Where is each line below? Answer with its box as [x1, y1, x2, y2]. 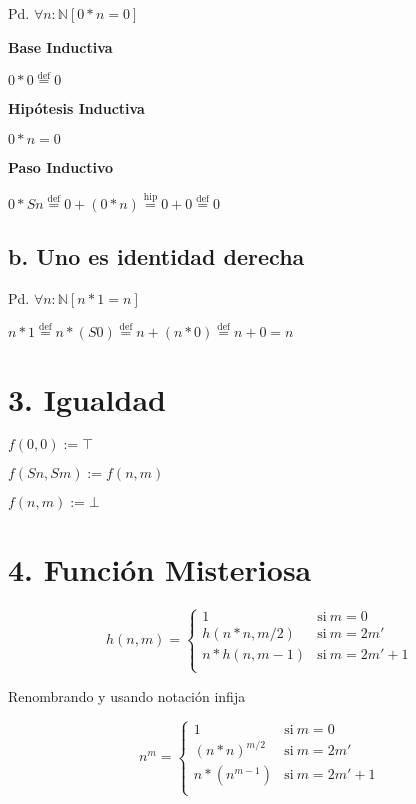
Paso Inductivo [8, 157, 114, 177]
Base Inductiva [8, 36, 113, 57]
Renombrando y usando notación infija [8, 685, 246, 706]
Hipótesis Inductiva [8, 98, 145, 119]
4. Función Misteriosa [8, 549, 312, 590]
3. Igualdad [8, 379, 166, 420]
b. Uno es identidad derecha [8, 241, 305, 272]
